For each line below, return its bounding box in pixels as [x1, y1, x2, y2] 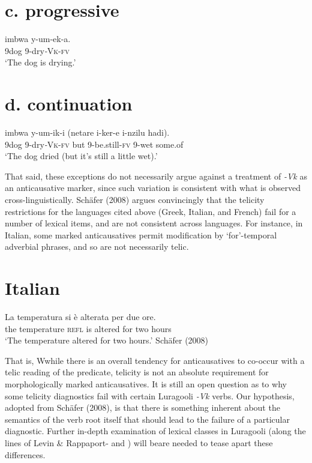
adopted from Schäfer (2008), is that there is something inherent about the [5, 401, 280, 414]
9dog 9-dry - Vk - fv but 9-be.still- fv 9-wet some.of [5, 138, 184, 150]
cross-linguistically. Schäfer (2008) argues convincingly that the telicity [5, 193, 265, 205]
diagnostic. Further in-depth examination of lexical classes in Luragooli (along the [5, 425, 306, 437]
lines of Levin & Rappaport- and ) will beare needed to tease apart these [5, 437, 273, 449]
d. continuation [5, 91, 133, 116]
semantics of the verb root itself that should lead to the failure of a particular [5, 413, 290, 425]
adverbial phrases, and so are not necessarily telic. [5, 240, 189, 253]
